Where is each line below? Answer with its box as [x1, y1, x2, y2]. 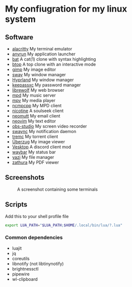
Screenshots [5, 173, 45, 182]
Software [5, 33, 33, 41]
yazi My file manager [12, 154, 54, 160]
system [5, 14, 36, 25]
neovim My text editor [12, 118, 56, 124]
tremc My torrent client [12, 134, 58, 139]
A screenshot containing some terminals [17, 186, 98, 192]
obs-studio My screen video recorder [12, 123, 87, 129]
